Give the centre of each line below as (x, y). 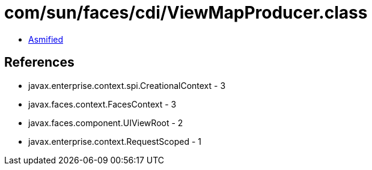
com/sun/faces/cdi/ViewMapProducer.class (186, 13)
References (39, 62)
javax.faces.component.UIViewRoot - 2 (106, 123)
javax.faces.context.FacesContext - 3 (102, 104)
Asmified (46, 39)
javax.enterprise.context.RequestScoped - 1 (115, 141)
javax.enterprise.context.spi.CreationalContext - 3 (127, 85)
